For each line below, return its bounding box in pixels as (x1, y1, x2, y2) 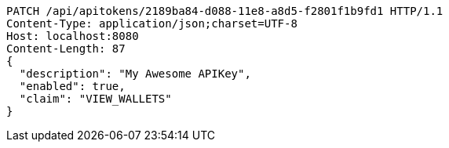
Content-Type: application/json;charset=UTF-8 (6, 17, 298, 30)
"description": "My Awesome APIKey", (19, 67, 251, 80)
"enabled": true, (19, 80, 126, 92)
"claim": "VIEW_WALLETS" (19, 92, 172, 105)
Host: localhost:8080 (6, 30, 139, 42)
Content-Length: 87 (6, 42, 126, 55)
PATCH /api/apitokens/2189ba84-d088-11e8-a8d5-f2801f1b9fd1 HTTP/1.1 (6, 5, 444, 17)
